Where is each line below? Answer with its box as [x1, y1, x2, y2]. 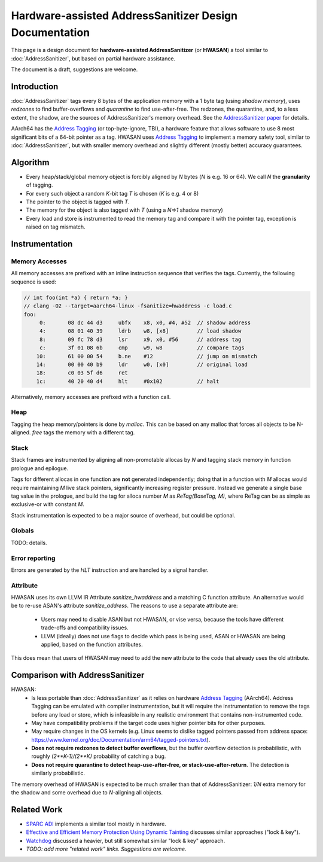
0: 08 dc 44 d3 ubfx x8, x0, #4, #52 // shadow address [39, 319, 251, 326]
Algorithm [11, 157, 50, 167]
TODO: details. [11, 539, 47, 546]
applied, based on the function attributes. [41, 641, 143, 648]
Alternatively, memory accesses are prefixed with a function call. [11, 393, 171, 400]
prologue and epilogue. [11, 464, 69, 472]
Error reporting [11, 554, 56, 562]
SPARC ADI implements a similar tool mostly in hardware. [26, 820, 167, 827]
